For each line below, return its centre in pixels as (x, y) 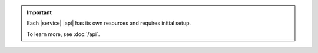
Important (39, 12)
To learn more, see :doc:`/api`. (63, 34)
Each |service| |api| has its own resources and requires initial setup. (109, 23)
